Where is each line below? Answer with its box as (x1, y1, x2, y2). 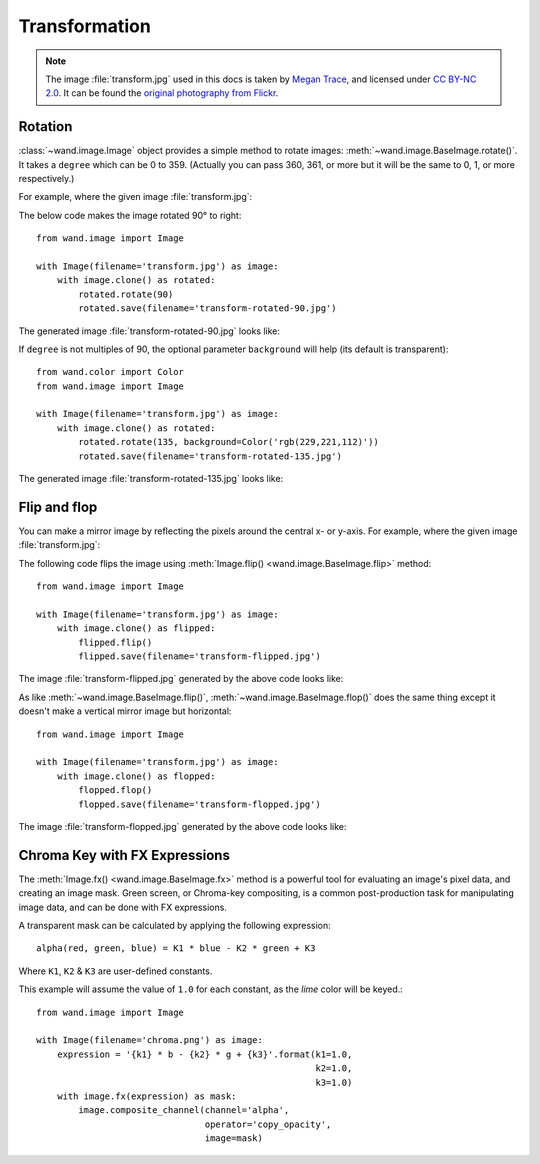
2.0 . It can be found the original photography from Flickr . (45, 87, 279, 99)
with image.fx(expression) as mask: (56, 1090, 237, 1102)
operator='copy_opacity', (204, 1118, 332, 1130)
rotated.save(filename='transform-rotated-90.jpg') (78, 303, 337, 314)
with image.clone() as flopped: (56, 770, 216, 782)
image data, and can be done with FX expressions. (18, 901, 227, 913)
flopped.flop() (78, 785, 153, 796)
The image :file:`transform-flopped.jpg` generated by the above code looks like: (18, 820, 347, 832)
